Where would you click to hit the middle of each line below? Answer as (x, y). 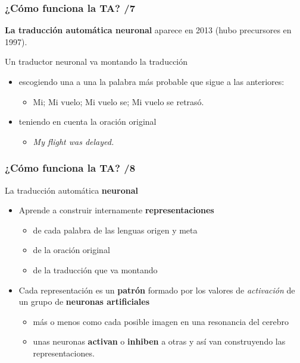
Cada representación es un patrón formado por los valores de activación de (157, 290)
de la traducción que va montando (95, 269)
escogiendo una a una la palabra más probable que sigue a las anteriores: (151, 81)
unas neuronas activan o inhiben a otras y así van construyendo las (159, 341)
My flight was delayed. (74, 141)
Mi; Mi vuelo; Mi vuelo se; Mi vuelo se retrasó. (118, 101)
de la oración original (71, 250)
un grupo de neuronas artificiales (84, 302)
